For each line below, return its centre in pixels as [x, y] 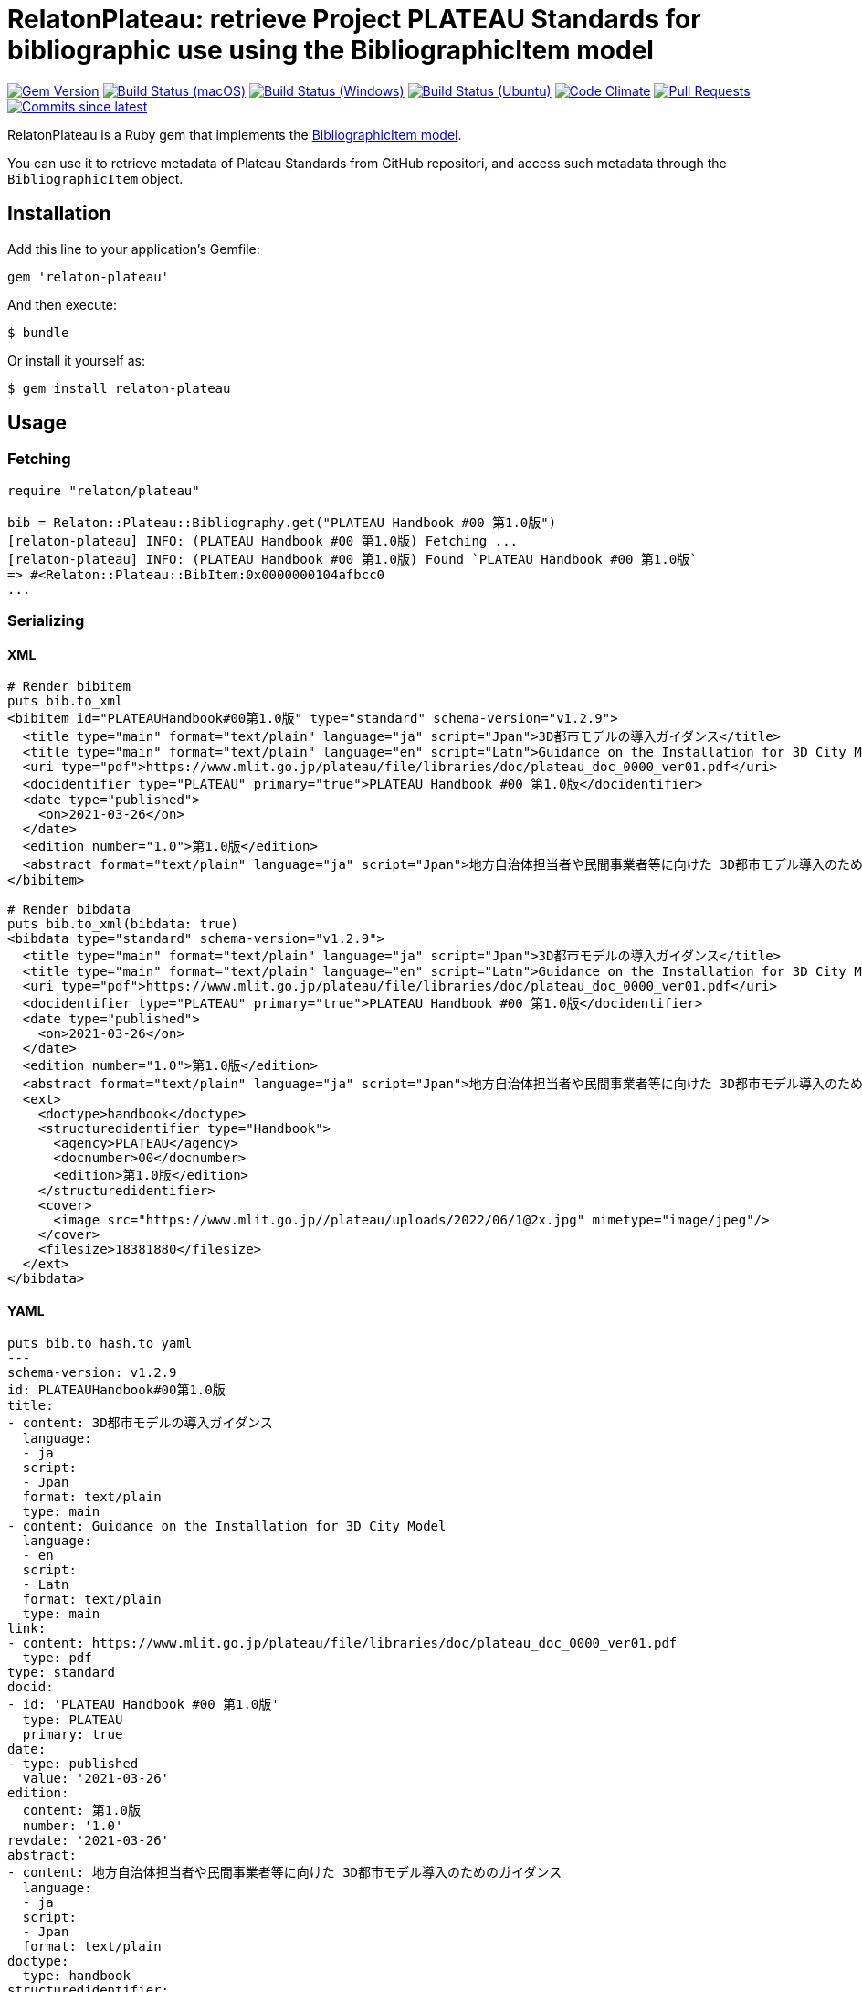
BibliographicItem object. [95, 178]
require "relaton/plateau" [104, 490]
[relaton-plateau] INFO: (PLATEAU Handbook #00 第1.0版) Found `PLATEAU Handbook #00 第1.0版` [352, 559]
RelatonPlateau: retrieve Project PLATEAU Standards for [354, 19]
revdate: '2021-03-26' [89, 1840]
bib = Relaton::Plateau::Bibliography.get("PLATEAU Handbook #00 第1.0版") [282, 522]
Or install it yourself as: [76, 360]
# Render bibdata [69, 910]
